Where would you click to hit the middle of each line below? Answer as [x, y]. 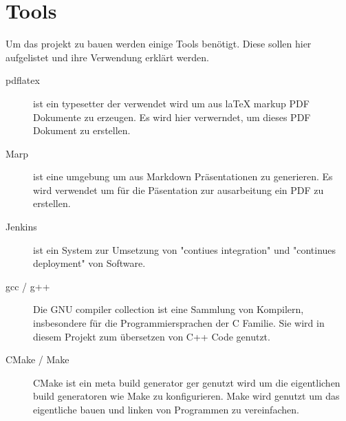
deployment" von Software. [89, 263]
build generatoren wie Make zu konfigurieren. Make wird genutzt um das [186, 396]
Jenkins [21, 227]
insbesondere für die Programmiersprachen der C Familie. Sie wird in [179, 323]
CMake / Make [37, 359]
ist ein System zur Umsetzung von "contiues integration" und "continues [185, 249]
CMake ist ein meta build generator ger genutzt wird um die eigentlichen [187, 382]
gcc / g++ [28, 286]
